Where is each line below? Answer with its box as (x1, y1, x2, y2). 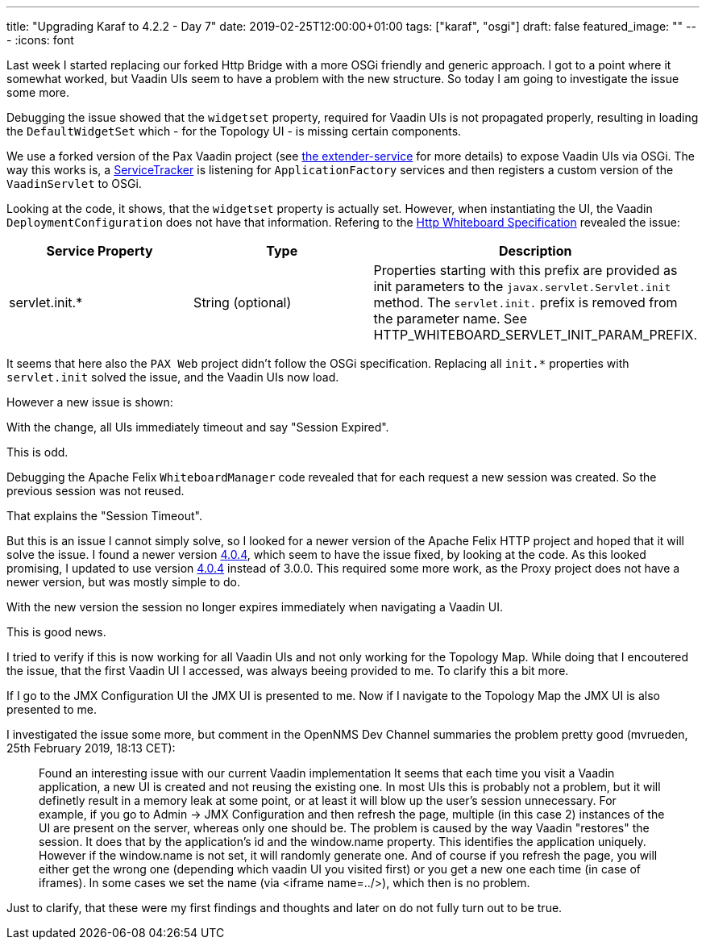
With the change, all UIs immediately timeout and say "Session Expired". (6, 420, 389, 434)
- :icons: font (6, 33, 74, 47)
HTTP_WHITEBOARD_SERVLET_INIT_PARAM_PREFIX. (373, 327, 697, 343)
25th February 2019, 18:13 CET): (6, 741, 176, 755)
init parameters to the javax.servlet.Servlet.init (373, 278, 671, 294)
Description (499, 243, 572, 259)
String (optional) (193, 294, 292, 310)
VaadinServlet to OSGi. (6, 177, 142, 190)
